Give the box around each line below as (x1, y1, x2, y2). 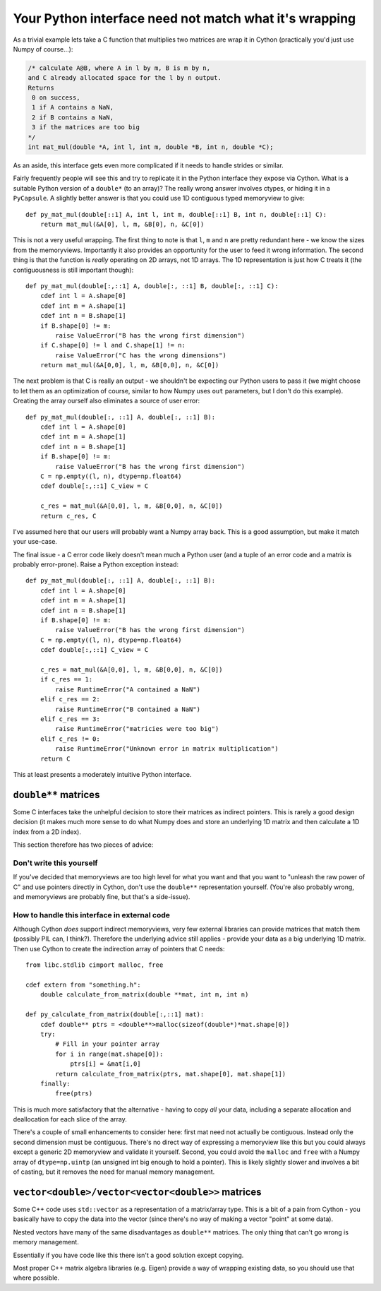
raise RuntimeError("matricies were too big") (55, 725, 219, 733)
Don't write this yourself (13, 858, 98, 868)
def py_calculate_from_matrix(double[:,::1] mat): (25, 1011, 205, 1018)
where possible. (13, 1273, 60, 1282)
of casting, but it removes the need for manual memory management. (13, 1167, 215, 1176)
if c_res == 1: (40, 675, 93, 684)
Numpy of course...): (13, 44, 73, 53)
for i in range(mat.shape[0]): (55, 1049, 164, 1058)
